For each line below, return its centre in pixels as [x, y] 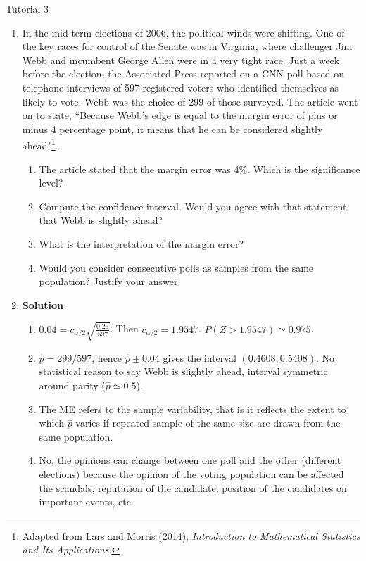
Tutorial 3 [27, 8]
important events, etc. [86, 502]
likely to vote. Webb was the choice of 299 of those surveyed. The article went [190, 101]
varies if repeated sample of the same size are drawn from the [208, 423]
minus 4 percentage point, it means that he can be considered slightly [172, 128]
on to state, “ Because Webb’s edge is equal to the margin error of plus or [180, 115]
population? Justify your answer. [110, 281]
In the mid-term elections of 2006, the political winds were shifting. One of [183, 32]
